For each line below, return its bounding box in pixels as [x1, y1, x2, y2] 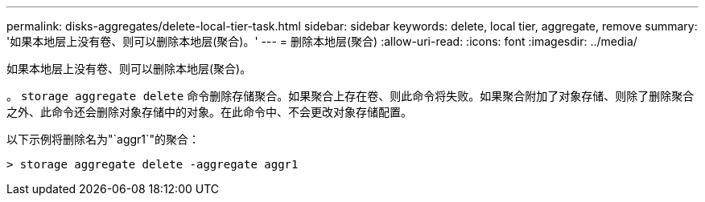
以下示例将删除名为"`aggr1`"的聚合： [6, 132, 200, 146]
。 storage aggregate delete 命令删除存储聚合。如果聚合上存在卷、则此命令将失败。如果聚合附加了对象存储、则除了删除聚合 [6, 89, 695, 103]
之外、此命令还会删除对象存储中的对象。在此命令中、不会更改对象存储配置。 [6, 105, 412, 119]
